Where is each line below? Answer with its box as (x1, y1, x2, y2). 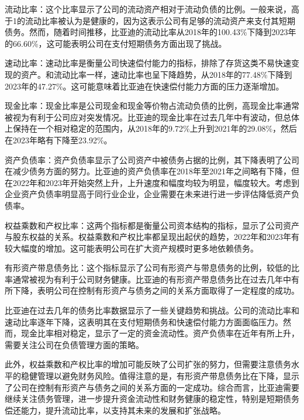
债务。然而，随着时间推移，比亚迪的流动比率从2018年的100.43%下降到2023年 (5, 26, 296, 38)
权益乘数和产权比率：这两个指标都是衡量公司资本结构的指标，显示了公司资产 (5, 219, 299, 231)
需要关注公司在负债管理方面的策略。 (5, 338, 144, 350)
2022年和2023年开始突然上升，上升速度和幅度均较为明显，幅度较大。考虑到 (12, 176, 299, 188)
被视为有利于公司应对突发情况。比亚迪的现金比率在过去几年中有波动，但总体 (5, 111, 299, 123)
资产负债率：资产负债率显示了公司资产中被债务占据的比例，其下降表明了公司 (5, 153, 299, 166)
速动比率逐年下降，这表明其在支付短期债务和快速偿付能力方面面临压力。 (5, 315, 283, 328)
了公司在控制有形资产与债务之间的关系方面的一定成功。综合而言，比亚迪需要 (5, 381, 299, 393)
